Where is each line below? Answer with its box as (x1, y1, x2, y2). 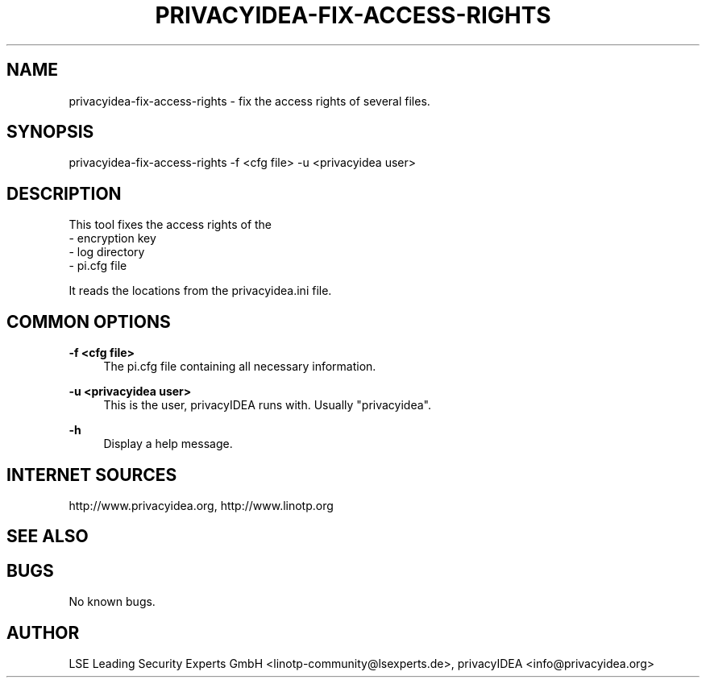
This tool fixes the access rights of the (69, 218, 272, 232)
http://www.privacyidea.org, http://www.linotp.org (69, 498, 334, 512)
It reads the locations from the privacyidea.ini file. (69, 284, 332, 298)
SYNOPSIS (6, 122, 94, 143)
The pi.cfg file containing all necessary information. (103, 359, 376, 374)
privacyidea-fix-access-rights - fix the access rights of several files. (69, 93, 430, 108)
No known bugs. (69, 595, 156, 609)
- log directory (69, 245, 145, 259)
